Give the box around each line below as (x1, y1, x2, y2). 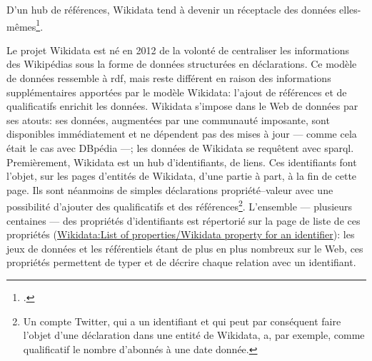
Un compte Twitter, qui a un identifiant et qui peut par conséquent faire (23, 313, 341, 328)
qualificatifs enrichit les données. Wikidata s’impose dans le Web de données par (6, 98, 358, 113)
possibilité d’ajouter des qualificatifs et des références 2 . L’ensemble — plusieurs (6, 197, 353, 214)
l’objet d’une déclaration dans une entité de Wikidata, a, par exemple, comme (23, 327, 365, 342)
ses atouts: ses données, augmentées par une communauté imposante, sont (6, 112, 330, 127)
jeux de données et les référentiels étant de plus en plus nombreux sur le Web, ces (6, 240, 363, 255)
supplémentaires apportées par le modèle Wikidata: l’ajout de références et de (6, 84, 347, 99)
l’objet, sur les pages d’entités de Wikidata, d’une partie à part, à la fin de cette (6, 168, 357, 183)
